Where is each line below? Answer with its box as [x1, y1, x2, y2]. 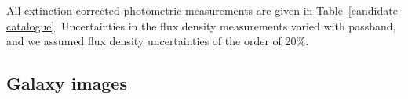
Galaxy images [6, 71, 127, 95]
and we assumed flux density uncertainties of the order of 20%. [6, 33, 309, 49]
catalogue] [6, 17, 55, 34]
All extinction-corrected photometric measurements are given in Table [6, 2, 343, 18]
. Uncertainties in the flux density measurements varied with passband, [54, 17, 396, 34]
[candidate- [348, 2, 402, 18]
